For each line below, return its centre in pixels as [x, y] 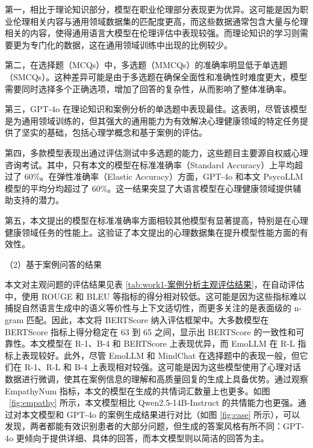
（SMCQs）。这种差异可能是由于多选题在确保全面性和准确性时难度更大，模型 [156, 76]
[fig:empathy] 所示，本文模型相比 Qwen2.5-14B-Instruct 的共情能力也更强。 [153, 402]
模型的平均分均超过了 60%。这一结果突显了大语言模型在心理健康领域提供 [149, 188]
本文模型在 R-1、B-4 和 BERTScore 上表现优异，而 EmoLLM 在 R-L [162, 343]
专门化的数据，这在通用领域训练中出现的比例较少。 [131, 44]
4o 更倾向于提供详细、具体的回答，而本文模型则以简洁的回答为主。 [137, 438]
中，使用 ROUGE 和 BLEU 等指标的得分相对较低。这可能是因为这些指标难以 [156, 296]
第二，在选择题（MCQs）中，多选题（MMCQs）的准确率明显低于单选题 [146, 65]
